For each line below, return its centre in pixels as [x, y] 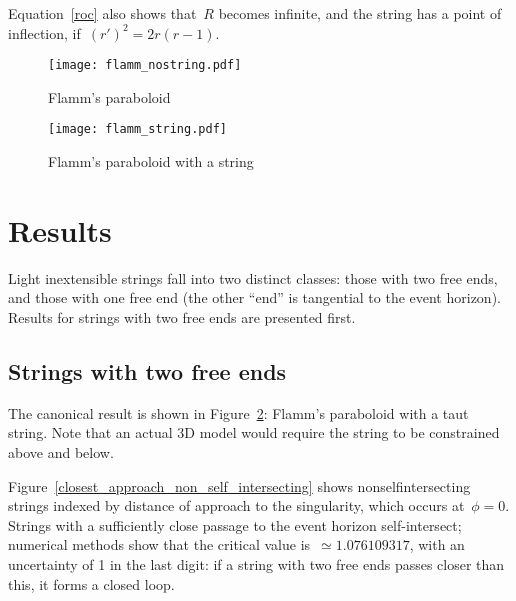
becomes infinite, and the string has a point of [360, 13]
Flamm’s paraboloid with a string [151, 161]
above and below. [61, 451]
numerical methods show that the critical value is [159, 544]
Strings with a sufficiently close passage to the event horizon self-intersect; [235, 524]
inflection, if [44, 32]
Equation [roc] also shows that [102, 13]
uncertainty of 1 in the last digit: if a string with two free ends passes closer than [256, 563]
